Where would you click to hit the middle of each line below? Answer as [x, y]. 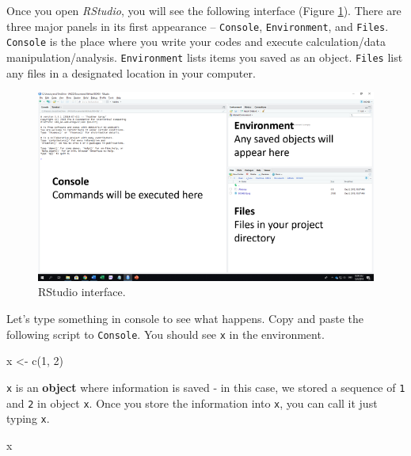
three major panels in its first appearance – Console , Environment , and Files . [198, 26]
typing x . [28, 418]
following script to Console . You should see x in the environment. [166, 334]
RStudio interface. [82, 292]
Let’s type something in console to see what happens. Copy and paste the [185, 319]
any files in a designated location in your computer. [131, 72]
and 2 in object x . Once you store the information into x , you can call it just [192, 403]
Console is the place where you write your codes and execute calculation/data [196, 42]
